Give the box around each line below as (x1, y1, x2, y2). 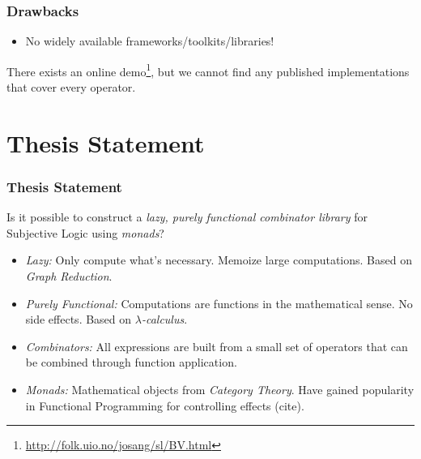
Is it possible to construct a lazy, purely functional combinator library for (6, 208, 368, 225)
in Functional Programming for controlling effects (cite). (25, 397, 304, 414)
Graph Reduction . (25, 268, 113, 285)
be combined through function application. (25, 354, 237, 371)
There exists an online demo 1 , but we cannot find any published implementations (6, 60, 410, 79)
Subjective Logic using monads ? (6, 224, 164, 241)
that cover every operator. (6, 79, 136, 96)
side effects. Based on (25, 311, 132, 328)
